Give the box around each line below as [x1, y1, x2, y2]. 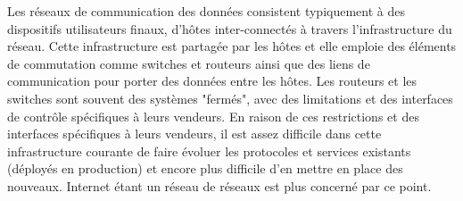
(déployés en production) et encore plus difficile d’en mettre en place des [7, 159, 403, 178]
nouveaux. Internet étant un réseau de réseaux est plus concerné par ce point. [7, 176, 432, 195]
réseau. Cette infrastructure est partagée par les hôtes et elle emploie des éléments [7, 37, 457, 55]
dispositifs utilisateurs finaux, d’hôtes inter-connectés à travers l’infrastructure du [7, 19, 452, 38]
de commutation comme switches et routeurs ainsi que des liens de [7, 54, 370, 72]
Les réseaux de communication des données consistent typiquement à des [7, 2, 405, 20]
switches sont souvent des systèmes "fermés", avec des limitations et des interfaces [7, 88, 453, 107]
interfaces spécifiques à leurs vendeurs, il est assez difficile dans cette [7, 124, 382, 143]
